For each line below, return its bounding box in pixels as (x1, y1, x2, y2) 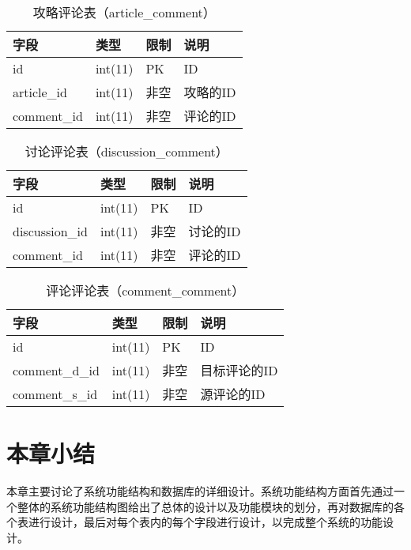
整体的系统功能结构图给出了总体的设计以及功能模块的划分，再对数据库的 (17, 498, 394, 514)
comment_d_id (13, 360, 100, 379)
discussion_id (13, 221, 88, 240)
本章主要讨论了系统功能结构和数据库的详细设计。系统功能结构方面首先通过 (6, 483, 394, 499)
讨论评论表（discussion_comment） (25, 142, 228, 160)
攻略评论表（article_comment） (32, 3, 216, 21)
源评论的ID (200, 385, 266, 403)
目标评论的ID (200, 361, 278, 379)
